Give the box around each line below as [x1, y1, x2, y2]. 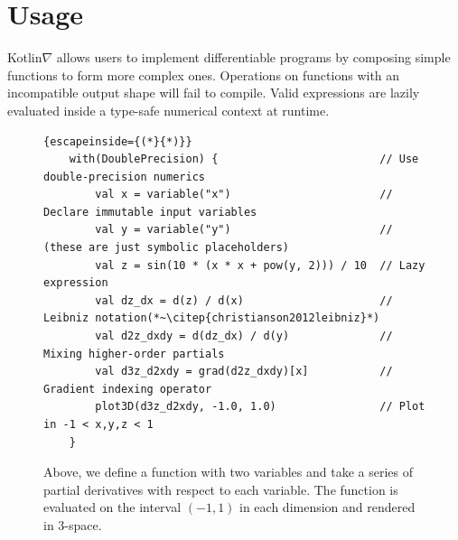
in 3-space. [43, 515, 102, 534]
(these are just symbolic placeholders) [43, 241, 290, 255]
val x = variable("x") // [95, 188, 393, 201]
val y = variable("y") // [95, 223, 393, 237]
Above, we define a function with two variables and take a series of [43, 462, 413, 481]
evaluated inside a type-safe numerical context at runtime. [7, 100, 330, 119]
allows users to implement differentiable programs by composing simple [56, 48, 451, 67]
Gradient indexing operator [43, 382, 212, 396]
